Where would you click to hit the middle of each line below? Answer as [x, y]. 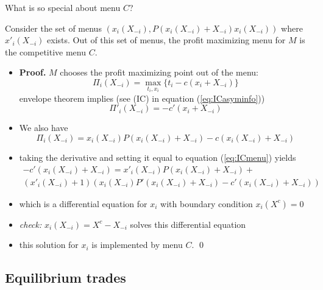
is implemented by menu [137, 245]
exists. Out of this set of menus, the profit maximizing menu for [166, 40]
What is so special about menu [63, 7]
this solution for [49, 245]
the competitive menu [45, 51]
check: [30, 224]
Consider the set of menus [53, 28]
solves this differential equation [188, 224]
